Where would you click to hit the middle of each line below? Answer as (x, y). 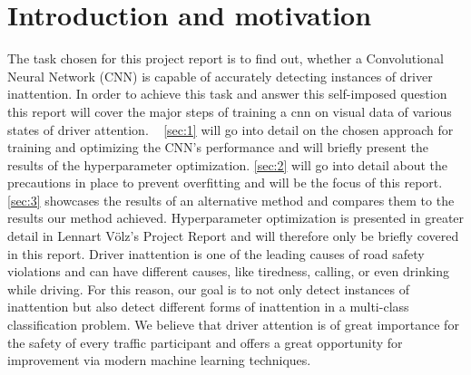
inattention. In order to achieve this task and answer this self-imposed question (227, 94)
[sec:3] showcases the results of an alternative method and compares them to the (231, 200)
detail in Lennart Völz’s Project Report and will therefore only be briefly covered (233, 236)
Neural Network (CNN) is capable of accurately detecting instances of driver (220, 76)
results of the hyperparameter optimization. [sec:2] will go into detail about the (227, 164)
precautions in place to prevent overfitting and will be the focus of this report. (225, 183)
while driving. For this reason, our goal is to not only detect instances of (208, 288)
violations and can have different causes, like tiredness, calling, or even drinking (229, 271)
